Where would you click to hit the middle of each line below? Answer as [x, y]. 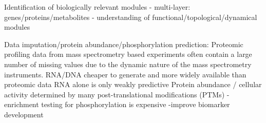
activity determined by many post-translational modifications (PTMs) [115, 94]
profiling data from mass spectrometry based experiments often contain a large [128, 54]
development [24, 114]
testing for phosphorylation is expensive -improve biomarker [136, 104]
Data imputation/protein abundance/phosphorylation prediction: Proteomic [124, 44]
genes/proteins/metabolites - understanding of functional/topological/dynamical [131, 17]
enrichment [22, 104]
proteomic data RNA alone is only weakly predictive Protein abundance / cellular [133, 84]
